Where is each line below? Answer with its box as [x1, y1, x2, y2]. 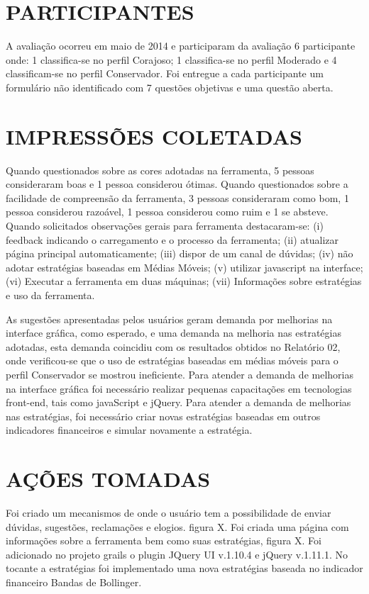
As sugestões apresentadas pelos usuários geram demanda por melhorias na [6, 311, 333, 326]
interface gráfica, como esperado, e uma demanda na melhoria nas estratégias [6, 325, 341, 340]
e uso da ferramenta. [6, 287, 95, 302]
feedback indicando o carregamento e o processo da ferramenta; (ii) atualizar [6, 232, 338, 247]
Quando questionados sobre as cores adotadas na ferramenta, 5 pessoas [6, 162, 314, 177]
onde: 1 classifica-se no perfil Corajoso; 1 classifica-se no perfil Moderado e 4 [6, 52, 337, 67]
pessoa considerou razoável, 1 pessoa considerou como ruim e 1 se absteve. [6, 204, 329, 219]
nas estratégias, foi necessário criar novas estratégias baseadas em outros [6, 408, 321, 423]
